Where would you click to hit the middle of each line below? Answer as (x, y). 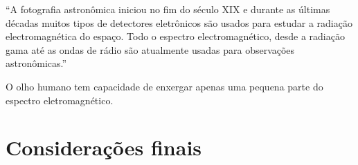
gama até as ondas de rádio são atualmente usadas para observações (150, 49)
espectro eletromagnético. (60, 100)
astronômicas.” (36, 63)
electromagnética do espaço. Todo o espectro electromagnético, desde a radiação (175, 36)
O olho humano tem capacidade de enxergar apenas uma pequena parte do (164, 86)
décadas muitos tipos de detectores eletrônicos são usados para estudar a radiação (179, 22)
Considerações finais (104, 147)
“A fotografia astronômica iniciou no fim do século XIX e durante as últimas (168, 9)
